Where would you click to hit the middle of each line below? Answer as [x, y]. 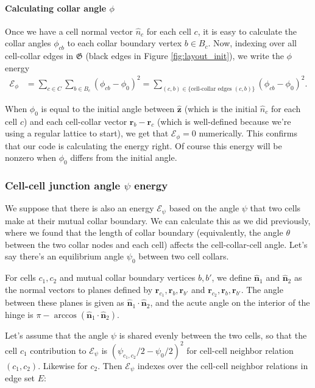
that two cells [275, 208]
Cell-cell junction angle [63, 185]
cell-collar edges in [39, 56]
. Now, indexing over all [253, 43]
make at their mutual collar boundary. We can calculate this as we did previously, [158, 220]
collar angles [28, 43]
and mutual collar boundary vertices [127, 277]
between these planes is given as [65, 302]
